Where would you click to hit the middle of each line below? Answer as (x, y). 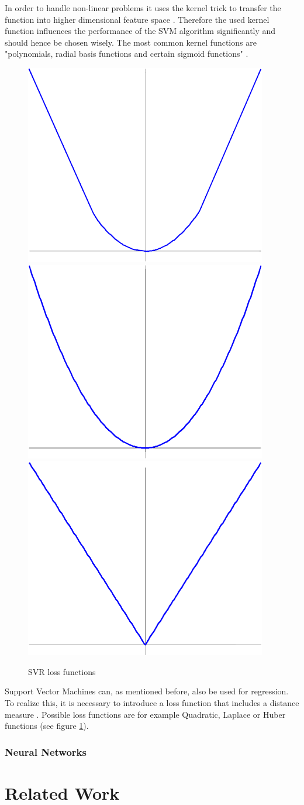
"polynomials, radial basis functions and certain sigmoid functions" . (127, 54)
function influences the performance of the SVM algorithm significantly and (140, 31)
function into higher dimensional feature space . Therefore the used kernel (137, 19)
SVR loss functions (62, 671)
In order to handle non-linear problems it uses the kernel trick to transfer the (143, 8)
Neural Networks (46, 751)
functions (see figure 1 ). (47, 726)
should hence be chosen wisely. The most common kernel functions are (131, 42)
